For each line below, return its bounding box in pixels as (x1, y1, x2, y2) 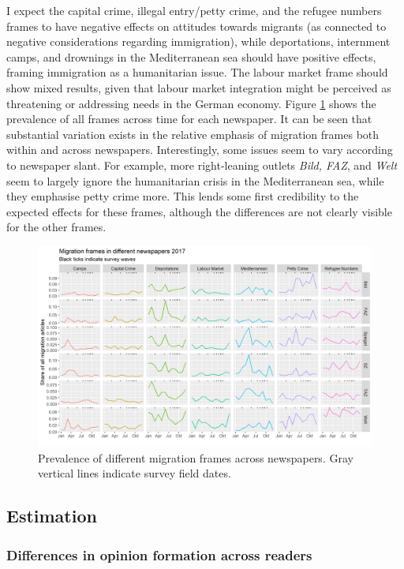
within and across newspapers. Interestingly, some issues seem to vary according (6, 141, 393, 158)
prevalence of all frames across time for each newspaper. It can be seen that (6, 110, 372, 127)
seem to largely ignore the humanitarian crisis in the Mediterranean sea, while (6, 172, 384, 189)
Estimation (6, 503, 97, 528)
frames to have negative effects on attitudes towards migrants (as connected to (6, 17, 387, 34)
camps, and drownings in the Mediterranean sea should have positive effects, (6, 48, 376, 65)
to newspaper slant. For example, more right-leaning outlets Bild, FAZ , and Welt (6, 156, 398, 173)
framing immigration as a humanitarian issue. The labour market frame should (6, 64, 388, 80)
